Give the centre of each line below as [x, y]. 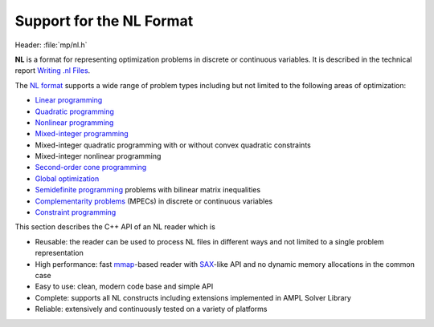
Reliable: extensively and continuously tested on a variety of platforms [151, 309]
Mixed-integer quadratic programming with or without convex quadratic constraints [173, 145]
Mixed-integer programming [82, 134]
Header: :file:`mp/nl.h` [51, 45]
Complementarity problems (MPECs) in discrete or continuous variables [154, 201]
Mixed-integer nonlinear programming [98, 156]
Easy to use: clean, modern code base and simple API [124, 287]
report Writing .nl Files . [53, 71]
